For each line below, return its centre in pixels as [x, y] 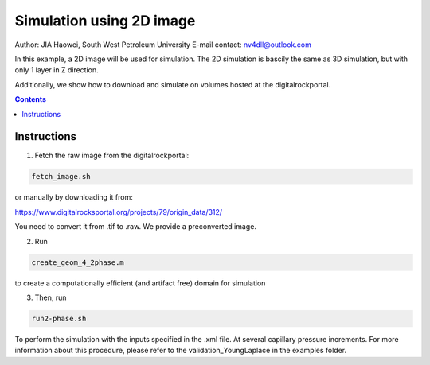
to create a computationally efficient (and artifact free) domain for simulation [140, 283]
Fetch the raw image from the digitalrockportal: [112, 156]
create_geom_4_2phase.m [78, 262]
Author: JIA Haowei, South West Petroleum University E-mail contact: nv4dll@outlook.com [163, 45]
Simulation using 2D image [105, 21]
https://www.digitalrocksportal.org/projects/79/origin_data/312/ [119, 212]
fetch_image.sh [61, 177]
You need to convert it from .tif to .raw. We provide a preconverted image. [135, 227]
